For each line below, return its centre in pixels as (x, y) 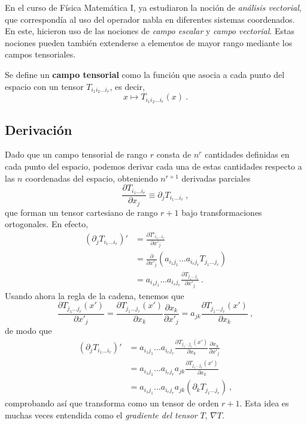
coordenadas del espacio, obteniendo (92, 178)
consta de (174, 154)
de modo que (28, 331)
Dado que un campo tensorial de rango (76, 154)
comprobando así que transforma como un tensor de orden (112, 403)
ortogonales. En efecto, (47, 224)
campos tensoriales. (40, 54)
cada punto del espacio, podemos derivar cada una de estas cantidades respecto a (153, 166)
